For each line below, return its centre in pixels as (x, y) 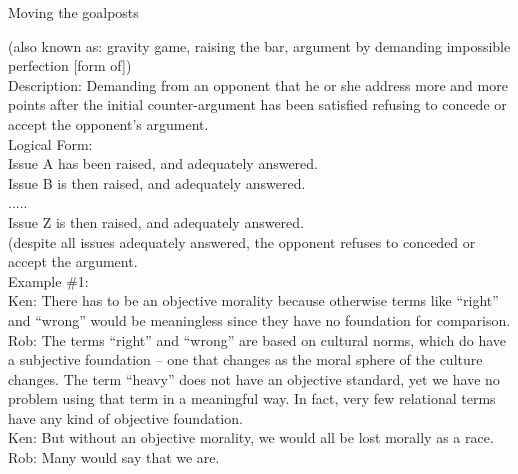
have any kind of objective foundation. (125, 417)
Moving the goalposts (73, 12)
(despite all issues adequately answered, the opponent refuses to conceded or (242, 241)
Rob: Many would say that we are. (114, 457)
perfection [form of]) (70, 65)
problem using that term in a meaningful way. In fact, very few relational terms (252, 398)
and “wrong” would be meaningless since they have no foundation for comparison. (259, 319)
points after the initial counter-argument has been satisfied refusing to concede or (257, 104)
